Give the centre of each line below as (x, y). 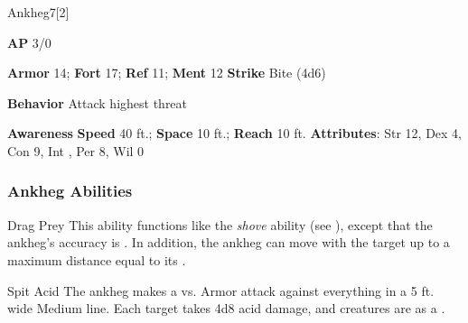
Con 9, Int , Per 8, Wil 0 (76, 150)
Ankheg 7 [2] (38, 12)
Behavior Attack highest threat (98, 102)
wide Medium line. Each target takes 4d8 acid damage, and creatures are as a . (226, 308)
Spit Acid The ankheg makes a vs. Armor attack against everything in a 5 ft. (221, 290)
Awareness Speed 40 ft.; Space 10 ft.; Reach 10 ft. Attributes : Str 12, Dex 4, (235, 133)
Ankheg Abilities (70, 191)
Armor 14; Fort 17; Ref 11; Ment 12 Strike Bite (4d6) (167, 73)
